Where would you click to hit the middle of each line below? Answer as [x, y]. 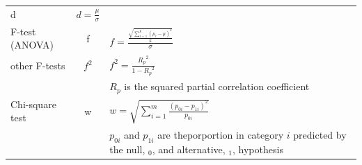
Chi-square [33, 104]
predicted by [320, 135]
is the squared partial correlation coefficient [217, 86]
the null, [127, 149]
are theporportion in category [221, 135]
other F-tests [38, 66]
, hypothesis [258, 149]
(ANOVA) [32, 45]
